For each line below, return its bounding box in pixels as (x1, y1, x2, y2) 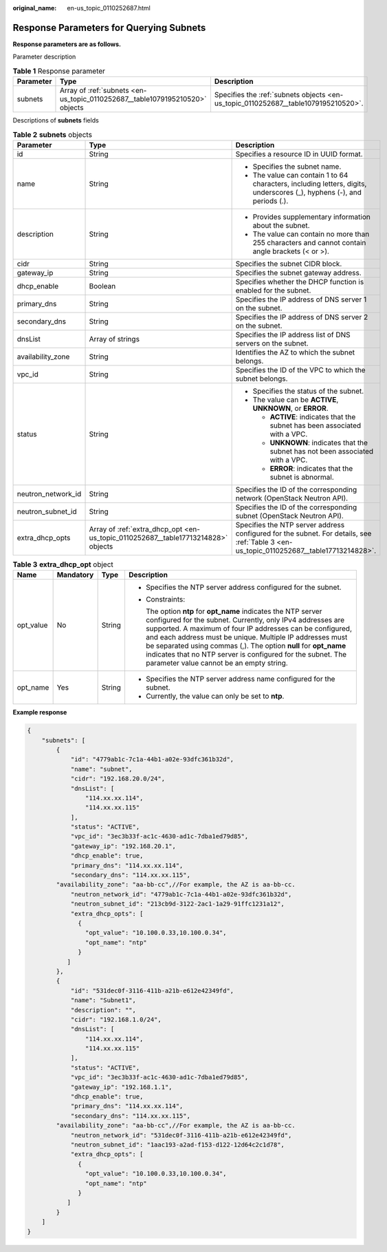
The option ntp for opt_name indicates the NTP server (145, 606, 322, 616)
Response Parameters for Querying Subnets (12, 21, 206, 34)
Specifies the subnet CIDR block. (235, 259, 342, 268)
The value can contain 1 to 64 (252, 170, 349, 180)
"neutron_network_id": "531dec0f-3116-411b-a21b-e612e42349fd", (70, 1131, 292, 1139)
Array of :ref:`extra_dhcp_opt (89, 524, 183, 533)
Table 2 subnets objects (12, 129, 93, 139)
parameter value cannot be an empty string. (145, 658, 288, 668)
